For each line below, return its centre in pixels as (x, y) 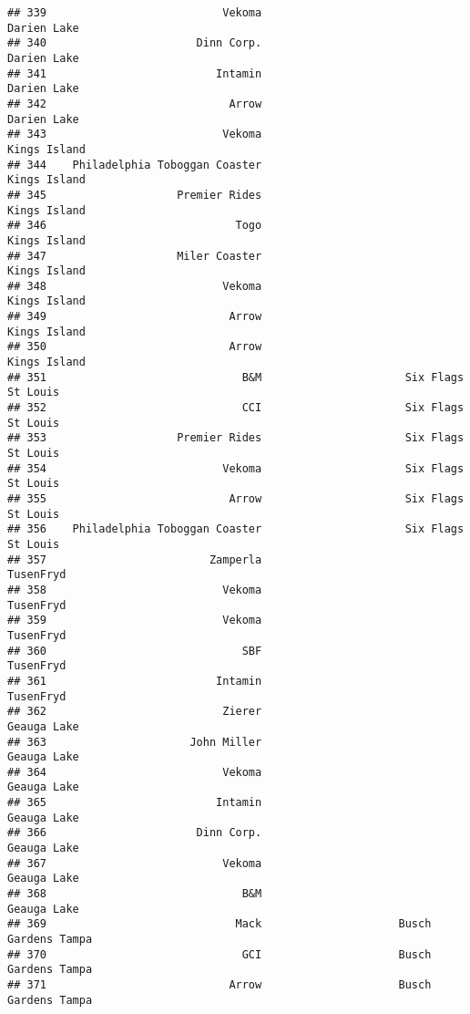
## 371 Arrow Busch (220, 985)
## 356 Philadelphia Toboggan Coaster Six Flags (236, 529)
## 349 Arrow (135, 317)
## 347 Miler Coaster (135, 256)
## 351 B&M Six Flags (236, 377)
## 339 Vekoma (135, 13)
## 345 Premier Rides (135, 195)
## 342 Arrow (135, 103)
